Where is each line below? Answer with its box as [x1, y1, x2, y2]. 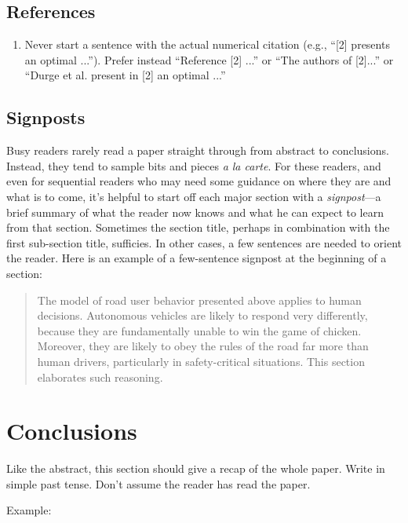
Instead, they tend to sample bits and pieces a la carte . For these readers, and [6, 157, 381, 174]
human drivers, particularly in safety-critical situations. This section [37, 353, 365, 369]
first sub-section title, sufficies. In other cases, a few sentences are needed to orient [6, 234, 402, 251]
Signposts [6, 105, 86, 130]
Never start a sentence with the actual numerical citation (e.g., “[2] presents [24, 36, 390, 53]
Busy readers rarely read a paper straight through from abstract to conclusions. [6, 142, 389, 159]
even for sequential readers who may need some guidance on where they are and [6, 173, 392, 189]
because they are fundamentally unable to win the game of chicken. [37, 322, 362, 338]
